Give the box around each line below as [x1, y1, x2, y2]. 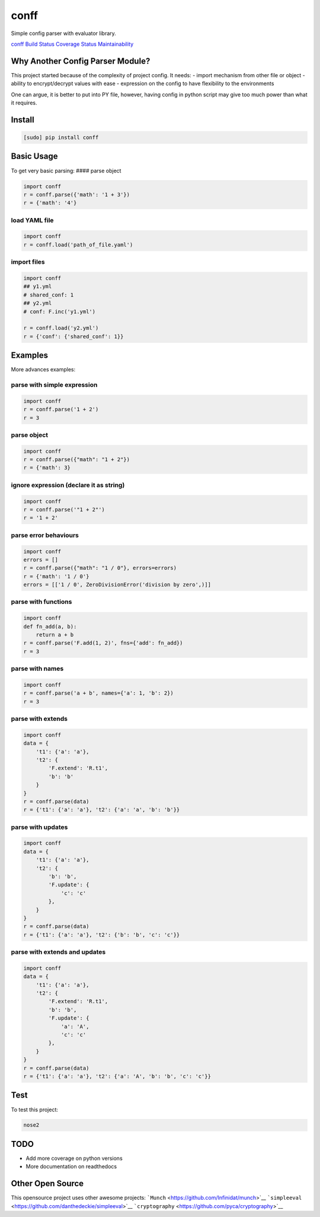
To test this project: [11, 1106, 59, 1113]
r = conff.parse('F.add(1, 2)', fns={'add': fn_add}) [23, 639, 183, 647]
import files [11, 258, 45, 266]
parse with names [11, 664, 64, 673]
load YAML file [11, 216, 54, 224]
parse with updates [11, 823, 68, 831]
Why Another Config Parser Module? [11, 56, 151, 66]
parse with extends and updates [11, 948, 106, 956]
